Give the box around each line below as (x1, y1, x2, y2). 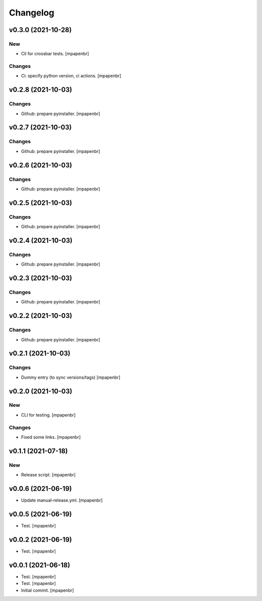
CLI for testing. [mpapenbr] (21, 412, 76, 417)
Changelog (9, 7, 54, 18)
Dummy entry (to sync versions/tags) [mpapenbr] (21, 374, 121, 380)
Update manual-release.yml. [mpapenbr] (21, 498, 103, 503)
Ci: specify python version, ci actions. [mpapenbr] (21, 73, 121, 79)
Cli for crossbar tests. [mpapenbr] (21, 51, 89, 57)
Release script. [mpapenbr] (21, 472, 76, 478)
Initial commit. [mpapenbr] (21, 587, 74, 593)
